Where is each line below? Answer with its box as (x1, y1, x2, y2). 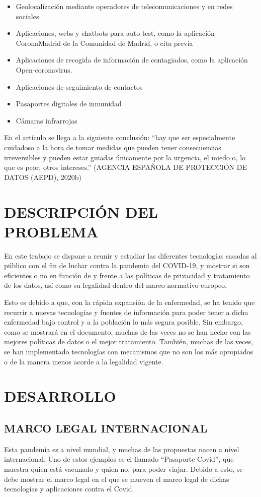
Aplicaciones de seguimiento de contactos (16, 81, 143, 92)
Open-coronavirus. (16, 64, 72, 75)
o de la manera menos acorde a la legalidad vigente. (4, 356, 163, 366)
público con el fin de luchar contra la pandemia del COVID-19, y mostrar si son (4, 260, 250, 271)
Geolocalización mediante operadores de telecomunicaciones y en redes (16, 1, 233, 11)
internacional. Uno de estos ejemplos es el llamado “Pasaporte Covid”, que (4, 454, 234, 464)
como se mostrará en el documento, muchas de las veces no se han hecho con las (4, 326, 251, 337)
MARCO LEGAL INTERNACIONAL (4, 420, 208, 436)
